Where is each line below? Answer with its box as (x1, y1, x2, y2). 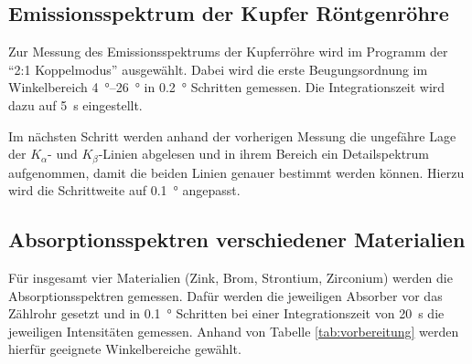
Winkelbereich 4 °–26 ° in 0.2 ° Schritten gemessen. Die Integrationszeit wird (8, 78, 445, 97)
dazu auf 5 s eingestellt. (8, 95, 143, 114)
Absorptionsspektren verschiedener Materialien (8, 225, 466, 254)
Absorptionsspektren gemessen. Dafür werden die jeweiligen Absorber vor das (8, 286, 443, 305)
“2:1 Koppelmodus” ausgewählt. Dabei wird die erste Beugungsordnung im (8, 59, 428, 78)
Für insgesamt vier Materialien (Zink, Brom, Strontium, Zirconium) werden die (8, 268, 453, 287)
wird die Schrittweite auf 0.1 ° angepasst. (8, 181, 241, 200)
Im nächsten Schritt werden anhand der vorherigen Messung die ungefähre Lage (8, 126, 456, 145)
